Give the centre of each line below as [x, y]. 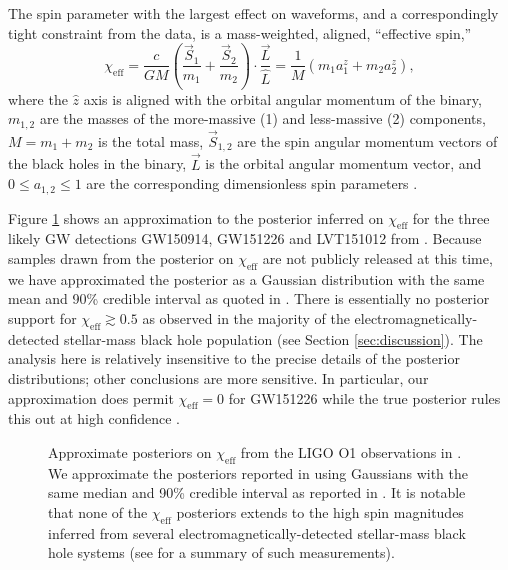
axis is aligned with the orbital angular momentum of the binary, [282, 98]
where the [38, 98]
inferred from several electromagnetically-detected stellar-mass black [257, 532]
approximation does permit [91, 397]
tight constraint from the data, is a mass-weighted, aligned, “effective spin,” [240, 32]
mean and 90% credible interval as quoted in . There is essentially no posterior [249, 298]
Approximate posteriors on [130, 451]
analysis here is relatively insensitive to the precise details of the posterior [234, 358]
